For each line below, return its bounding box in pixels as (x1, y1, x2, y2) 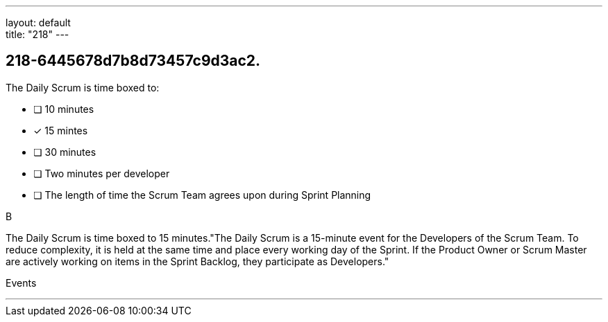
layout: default (6, 17, 71, 28)
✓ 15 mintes (33, 124, 88, 136)
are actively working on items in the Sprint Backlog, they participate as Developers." (6, 255, 389, 267)
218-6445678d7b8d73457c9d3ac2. (6, 52, 261, 70)
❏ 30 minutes (33, 145, 96, 158)
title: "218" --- (6, 28, 69, 40)
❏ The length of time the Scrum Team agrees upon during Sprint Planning (33, 188, 371, 201)
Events (6, 276, 37, 289)
